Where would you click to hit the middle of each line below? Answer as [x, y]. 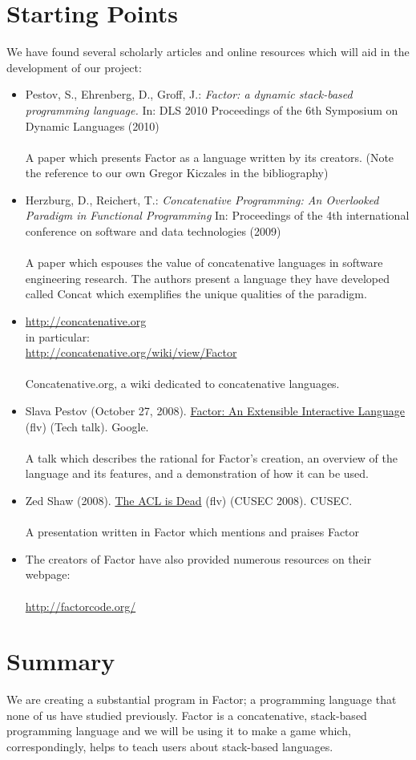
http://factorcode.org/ [81, 606]
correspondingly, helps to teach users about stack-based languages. [170, 747]
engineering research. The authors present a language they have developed [208, 278]
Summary [61, 661]
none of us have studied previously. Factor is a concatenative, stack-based [187, 715]
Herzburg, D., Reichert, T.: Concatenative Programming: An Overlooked [202, 199]
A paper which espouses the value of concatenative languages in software [204, 263]
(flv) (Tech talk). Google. [87, 426]
